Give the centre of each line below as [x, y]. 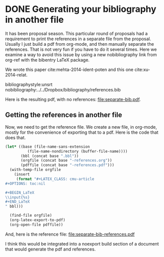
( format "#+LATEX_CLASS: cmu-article [55, 179]
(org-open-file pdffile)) [37, 225]
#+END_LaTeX [17, 202]
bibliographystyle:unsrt [29, 84]
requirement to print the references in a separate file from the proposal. [78, 39]
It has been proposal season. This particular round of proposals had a [77, 33]
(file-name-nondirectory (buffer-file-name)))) [77, 151]
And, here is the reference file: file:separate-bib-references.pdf [70, 234]
